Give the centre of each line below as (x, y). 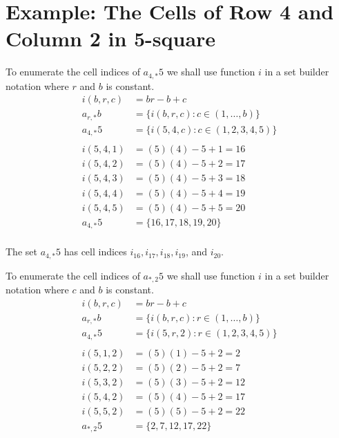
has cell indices (95, 252)
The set (21, 252)
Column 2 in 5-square (111, 38)
